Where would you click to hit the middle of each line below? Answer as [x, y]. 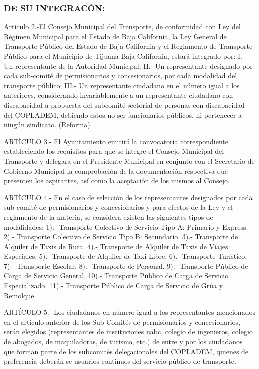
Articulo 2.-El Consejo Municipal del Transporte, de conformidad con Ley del [122, 27]
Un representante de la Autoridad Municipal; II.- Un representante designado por [128, 66]
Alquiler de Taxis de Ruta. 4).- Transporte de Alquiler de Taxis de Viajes [116, 246]
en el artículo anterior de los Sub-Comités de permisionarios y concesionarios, [122, 321]
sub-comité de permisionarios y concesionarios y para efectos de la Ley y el [118, 207]
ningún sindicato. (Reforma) [47, 125]
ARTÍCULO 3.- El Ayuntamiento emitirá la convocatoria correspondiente [116, 141]
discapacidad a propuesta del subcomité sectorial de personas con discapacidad [124, 105]
